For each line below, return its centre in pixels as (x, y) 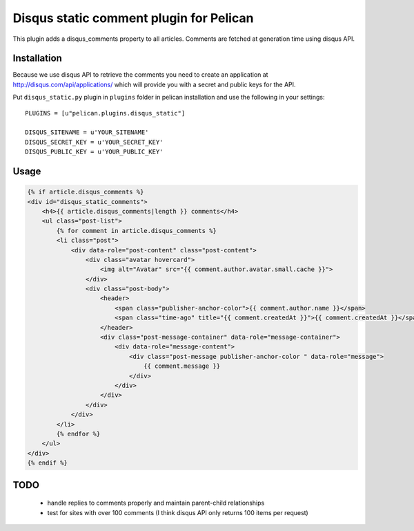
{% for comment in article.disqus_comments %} (136, 231)
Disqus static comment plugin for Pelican (133, 18)
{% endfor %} (78, 434)
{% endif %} (48, 463)
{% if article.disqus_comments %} (86, 192)
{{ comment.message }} (182, 366)
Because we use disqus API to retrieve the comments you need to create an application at (140, 75)
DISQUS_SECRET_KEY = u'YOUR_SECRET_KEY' (94, 142)
